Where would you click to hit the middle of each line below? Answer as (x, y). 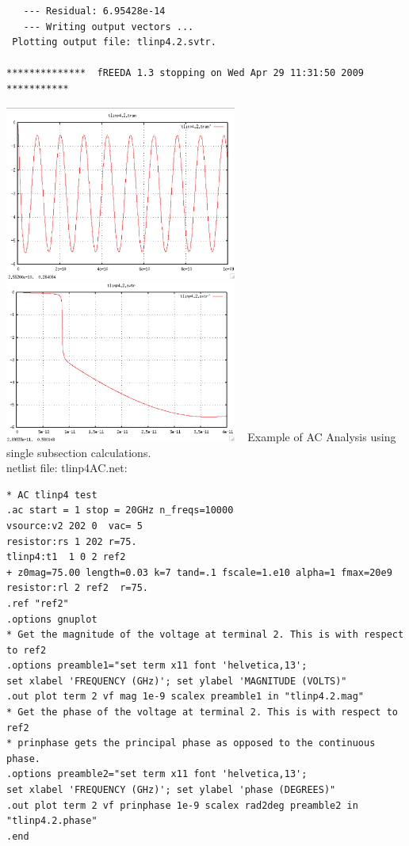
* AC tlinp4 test (52, 495)
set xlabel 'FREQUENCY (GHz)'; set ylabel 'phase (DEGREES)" (171, 790)
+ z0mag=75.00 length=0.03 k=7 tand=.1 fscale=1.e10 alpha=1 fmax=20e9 (199, 572)
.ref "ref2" (38, 603)
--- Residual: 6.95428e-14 (94, 11)
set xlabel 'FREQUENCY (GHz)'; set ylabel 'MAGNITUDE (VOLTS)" (177, 681)
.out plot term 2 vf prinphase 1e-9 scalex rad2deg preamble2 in (182, 805)
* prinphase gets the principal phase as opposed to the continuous (191, 743)
